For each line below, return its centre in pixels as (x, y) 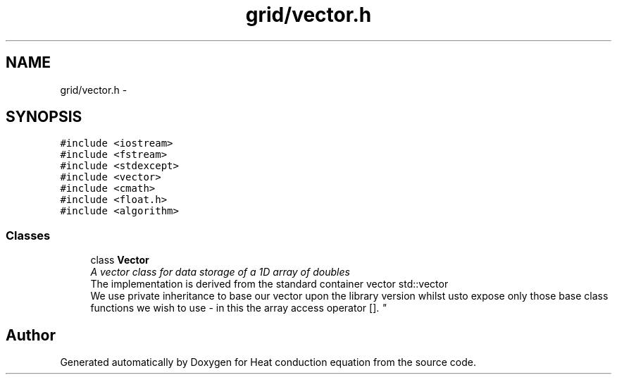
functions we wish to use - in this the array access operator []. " (238, 308)
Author (31, 335)
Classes (28, 235)
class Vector (120, 260)
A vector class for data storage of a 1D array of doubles (220, 272)
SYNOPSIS (44, 117)
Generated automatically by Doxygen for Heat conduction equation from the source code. (268, 362)
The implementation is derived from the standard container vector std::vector (269, 284)
